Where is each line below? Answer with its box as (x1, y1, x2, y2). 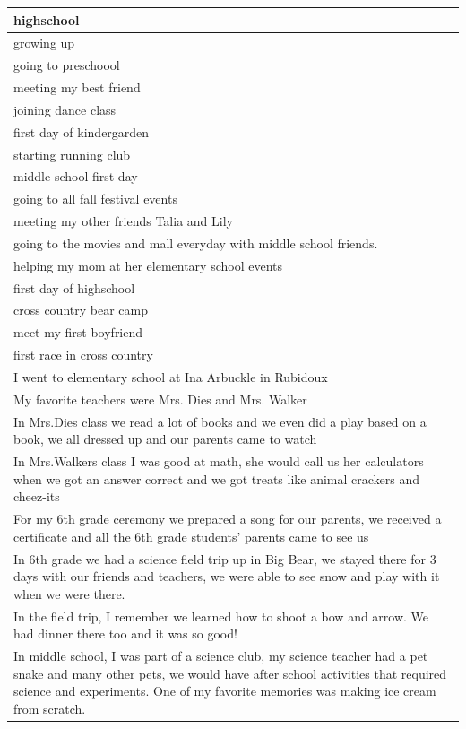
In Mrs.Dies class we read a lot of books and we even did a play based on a (13, 412, 427, 430)
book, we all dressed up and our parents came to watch (13, 430, 317, 448)
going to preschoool (13, 56, 120, 74)
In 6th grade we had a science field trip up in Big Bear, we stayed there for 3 (13, 549, 436, 568)
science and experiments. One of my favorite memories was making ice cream (13, 681, 436, 700)
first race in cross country (13, 345, 153, 364)
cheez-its (13, 487, 60, 506)
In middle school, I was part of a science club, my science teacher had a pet (13, 647, 428, 665)
